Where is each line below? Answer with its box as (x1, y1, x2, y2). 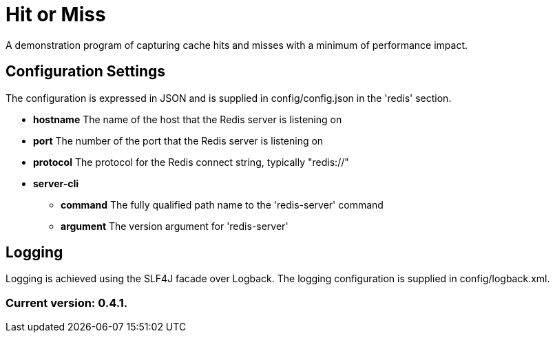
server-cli (33, 177, 79, 189)
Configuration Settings (6, 63, 166, 81)
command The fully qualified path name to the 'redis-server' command (61, 198, 384, 211)
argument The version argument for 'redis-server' (61, 220, 289, 232)
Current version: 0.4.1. (6, 295, 128, 310)
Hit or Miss (6, 3, 106, 26)
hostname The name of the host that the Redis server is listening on (33, 113, 342, 125)
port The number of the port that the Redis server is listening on (33, 134, 324, 147)
